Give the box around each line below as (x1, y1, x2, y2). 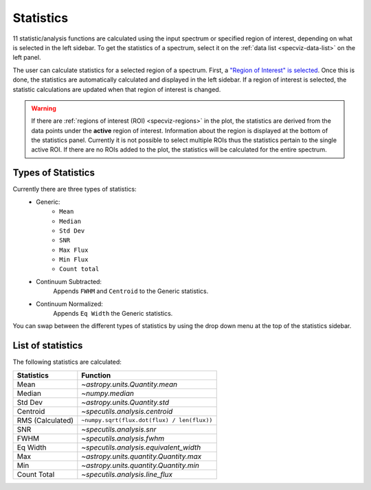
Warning (31, 104, 56, 113)
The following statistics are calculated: (12, 358, 122, 366)
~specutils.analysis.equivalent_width (81, 443, 201, 452)
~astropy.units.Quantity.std (81, 397, 170, 407)
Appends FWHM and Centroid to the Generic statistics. (53, 287, 209, 295)
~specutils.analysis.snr (81, 424, 157, 434)
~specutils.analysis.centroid (81, 406, 173, 416)
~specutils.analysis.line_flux (81, 469, 173, 479)
